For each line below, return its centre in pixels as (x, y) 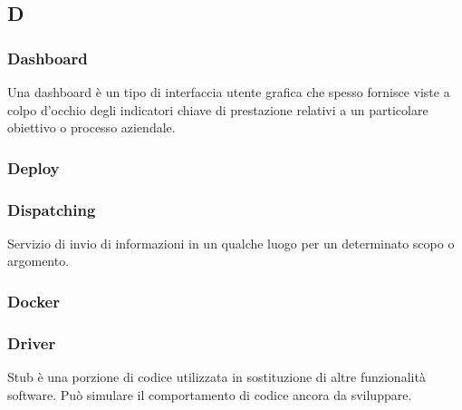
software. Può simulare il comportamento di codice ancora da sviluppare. (210, 394)
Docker (34, 301)
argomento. (38, 261)
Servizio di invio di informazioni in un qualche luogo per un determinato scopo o (231, 243)
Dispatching (52, 209)
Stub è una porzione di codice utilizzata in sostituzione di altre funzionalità (217, 377)
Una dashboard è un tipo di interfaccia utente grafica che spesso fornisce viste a (229, 92)
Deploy (34, 167)
